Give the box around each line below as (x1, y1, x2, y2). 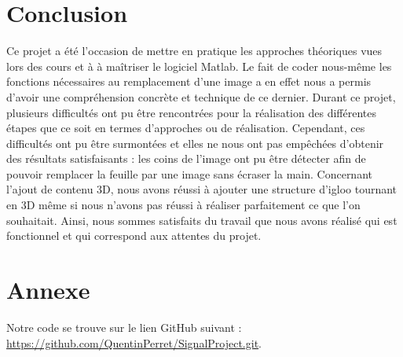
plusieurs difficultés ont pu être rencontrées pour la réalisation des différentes (6, 104, 376, 120)
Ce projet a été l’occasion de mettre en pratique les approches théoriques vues (6, 42, 383, 59)
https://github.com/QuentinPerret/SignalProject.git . (6, 334, 262, 351)
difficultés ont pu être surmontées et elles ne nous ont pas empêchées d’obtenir (6, 134, 384, 151)
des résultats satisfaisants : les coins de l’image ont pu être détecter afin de (6, 150, 366, 167)
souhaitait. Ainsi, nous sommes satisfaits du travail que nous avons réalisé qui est (6, 212, 398, 228)
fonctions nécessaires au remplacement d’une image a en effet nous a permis (6, 73, 372, 90)
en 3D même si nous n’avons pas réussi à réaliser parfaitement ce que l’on (6, 197, 361, 213)
